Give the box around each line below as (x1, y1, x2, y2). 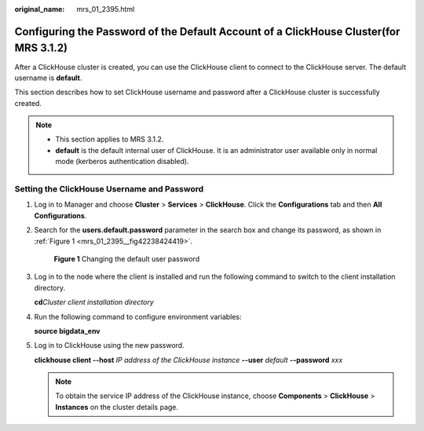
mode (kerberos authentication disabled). (55, 157, 189, 166)
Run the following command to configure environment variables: (34, 312, 243, 321)
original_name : (14, 5, 65, 13)
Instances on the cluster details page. (55, 402, 179, 411)
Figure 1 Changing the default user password (53, 254, 200, 263)
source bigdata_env (34, 326, 101, 335)
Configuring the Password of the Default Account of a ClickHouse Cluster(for (14, 24, 400, 38)
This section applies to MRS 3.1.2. (55, 134, 164, 144)
